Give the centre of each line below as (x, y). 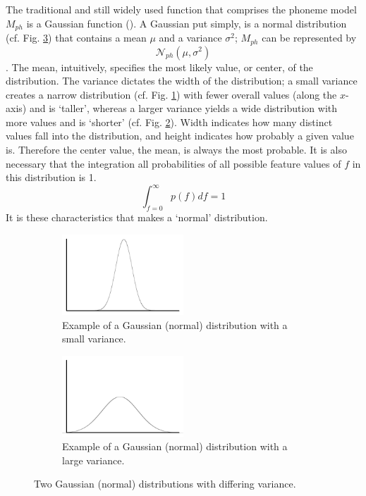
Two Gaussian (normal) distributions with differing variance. (165, 484)
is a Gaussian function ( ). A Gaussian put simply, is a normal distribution (187, 23)
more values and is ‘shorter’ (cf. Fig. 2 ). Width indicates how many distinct (169, 122)
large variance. (93, 460)
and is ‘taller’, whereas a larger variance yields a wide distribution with (183, 108)
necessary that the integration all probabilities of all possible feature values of (173, 163)
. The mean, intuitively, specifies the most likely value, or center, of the (159, 67)
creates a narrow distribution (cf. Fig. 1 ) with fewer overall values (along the (171, 94)
